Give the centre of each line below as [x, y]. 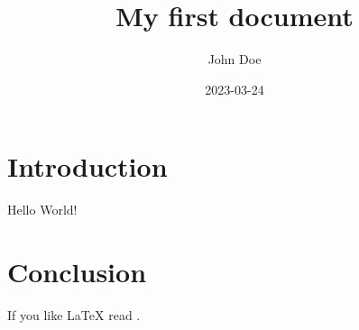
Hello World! [42, 210]
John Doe [235, 59]
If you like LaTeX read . [74, 314]
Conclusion [77, 272]
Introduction [87, 166]
